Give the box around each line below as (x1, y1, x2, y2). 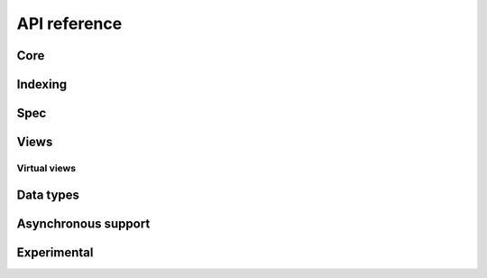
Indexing (16, 77, 68, 92)
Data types (16, 187, 80, 202)
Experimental (16, 245, 94, 260)
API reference (16, 14, 123, 33)
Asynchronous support (16, 216, 151, 231)
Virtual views (16, 162, 77, 174)
